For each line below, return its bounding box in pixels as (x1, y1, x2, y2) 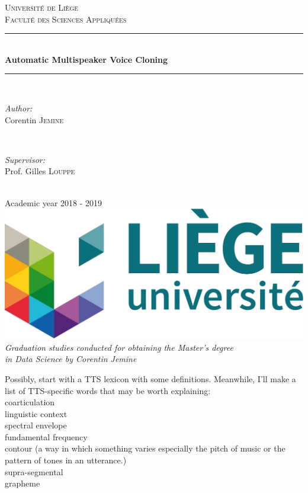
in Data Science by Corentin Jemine (5, 353, 137, 365)
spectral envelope (5, 419, 67, 431)
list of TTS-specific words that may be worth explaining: (5, 384, 211, 396)
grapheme (5, 477, 40, 489)
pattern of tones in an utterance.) (5, 454, 127, 466)
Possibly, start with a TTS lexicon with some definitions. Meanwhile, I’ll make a (5, 372, 296, 385)
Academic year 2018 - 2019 (5, 196, 102, 209)
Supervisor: (5, 153, 45, 165)
